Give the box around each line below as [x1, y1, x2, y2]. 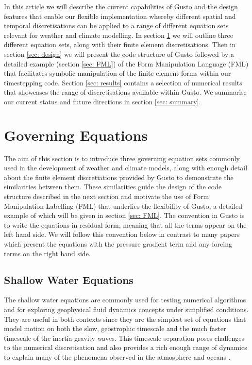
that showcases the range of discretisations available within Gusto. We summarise [4, 87, 247, 97]
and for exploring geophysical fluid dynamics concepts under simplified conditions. [4, 304, 249, 314]
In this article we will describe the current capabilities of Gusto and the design [4, 1, 238, 11]
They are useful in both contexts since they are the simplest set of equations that [4, 314, 246, 324]
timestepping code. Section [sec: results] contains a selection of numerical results [4, 77, 242, 87]
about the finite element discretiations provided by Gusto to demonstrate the [4, 172, 234, 182]
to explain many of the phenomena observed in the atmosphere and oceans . [4, 351, 231, 362]
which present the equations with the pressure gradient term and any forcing [4, 239, 232, 249]
